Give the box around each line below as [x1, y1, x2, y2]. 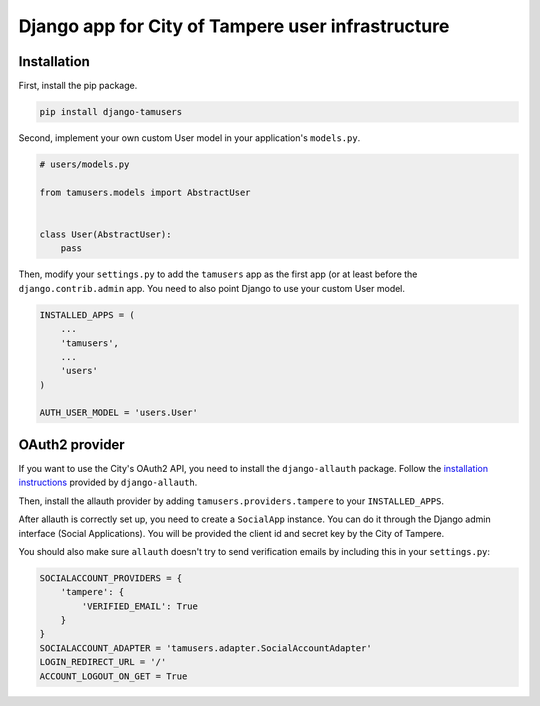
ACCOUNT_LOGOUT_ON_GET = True [39, 670, 188, 682]
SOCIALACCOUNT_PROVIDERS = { [39, 572, 183, 584]
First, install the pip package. [18, 80, 138, 92]
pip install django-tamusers [39, 106, 183, 118]
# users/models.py [39, 159, 130, 170]
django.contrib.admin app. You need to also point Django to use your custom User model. [18, 282, 405, 294]
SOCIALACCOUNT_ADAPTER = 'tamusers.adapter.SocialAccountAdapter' [39, 642, 372, 654]
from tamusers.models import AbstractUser [39, 186, 251, 198]
